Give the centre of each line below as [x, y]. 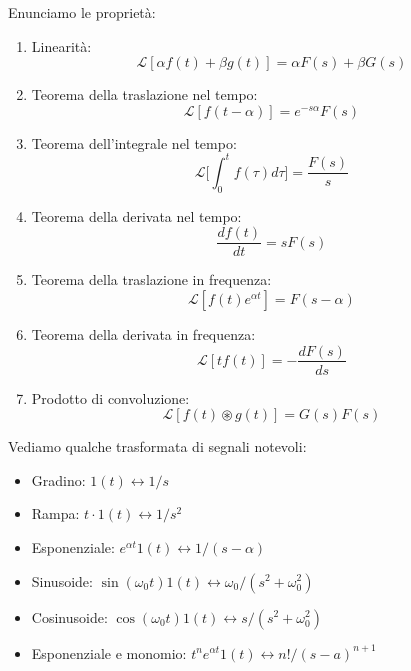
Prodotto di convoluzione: [110, 397]
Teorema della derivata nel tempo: [136, 215]
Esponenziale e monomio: [109, 652]
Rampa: [55, 513]
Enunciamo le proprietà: [82, 12]
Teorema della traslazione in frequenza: [151, 279]
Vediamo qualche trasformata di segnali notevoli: [157, 446]
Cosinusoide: [69, 616]
